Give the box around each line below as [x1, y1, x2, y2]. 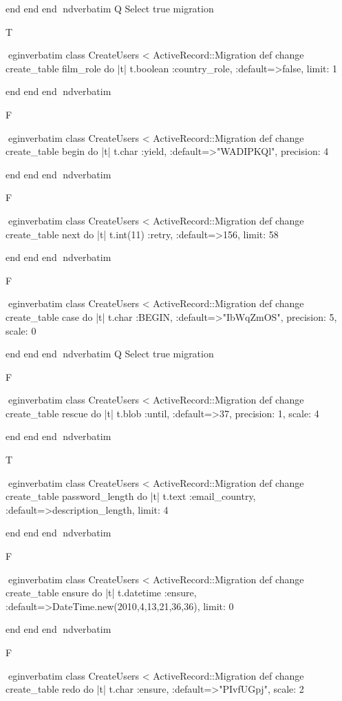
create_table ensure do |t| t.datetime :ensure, [6, 585, 197, 600]
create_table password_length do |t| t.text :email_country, [6, 489, 256, 503]
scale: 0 [6, 323, 36, 337]
